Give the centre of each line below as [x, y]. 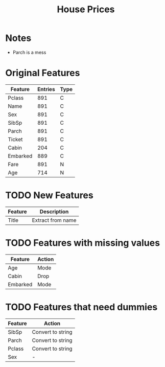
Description [54, 212]
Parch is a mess [29, 52]
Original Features [43, 73]
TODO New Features [49, 196]
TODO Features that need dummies [81, 307]
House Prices [86, 9]
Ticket [15, 139]
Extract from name [54, 220]
